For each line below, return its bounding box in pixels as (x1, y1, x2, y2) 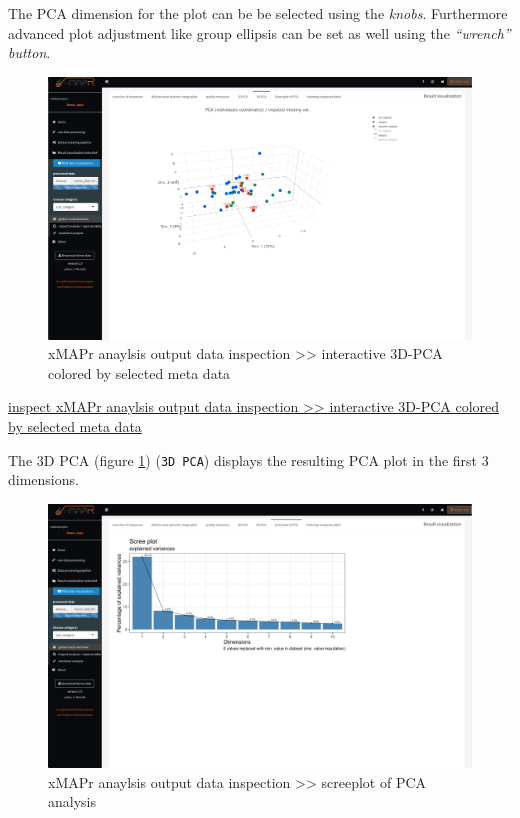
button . (8, 42, 51, 63)
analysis (48, 791, 96, 812)
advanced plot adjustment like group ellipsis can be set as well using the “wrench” (8, 22, 511, 43)
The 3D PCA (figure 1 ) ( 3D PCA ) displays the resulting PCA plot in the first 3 (8, 449, 489, 470)
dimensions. (8, 469, 79, 490)
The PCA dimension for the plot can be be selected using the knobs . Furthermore (8, 3, 508, 23)
